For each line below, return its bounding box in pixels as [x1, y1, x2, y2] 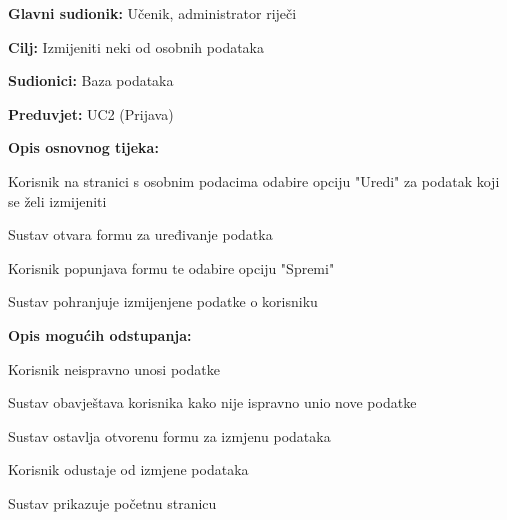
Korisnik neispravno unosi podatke [8, 358, 220, 379]
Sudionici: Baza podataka [8, 70, 174, 91]
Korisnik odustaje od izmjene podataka [8, 459, 249, 480]
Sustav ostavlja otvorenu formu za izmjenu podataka [8, 425, 331, 446]
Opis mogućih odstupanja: [8, 324, 192, 345]
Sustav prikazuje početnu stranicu [8, 492, 217, 513]
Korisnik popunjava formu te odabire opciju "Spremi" [8, 257, 335, 278]
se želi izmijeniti [8, 190, 107, 211]
